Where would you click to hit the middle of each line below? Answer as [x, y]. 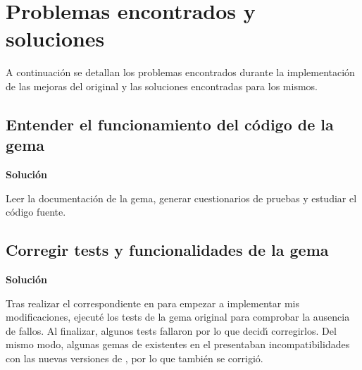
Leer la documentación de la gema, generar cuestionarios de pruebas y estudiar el [181, 198]
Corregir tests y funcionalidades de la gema [167, 250]
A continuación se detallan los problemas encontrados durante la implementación [180, 72]
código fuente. [36, 212]
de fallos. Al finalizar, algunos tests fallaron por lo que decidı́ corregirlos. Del [171, 330]
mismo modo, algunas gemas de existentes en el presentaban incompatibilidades [178, 344]
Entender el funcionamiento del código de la [170, 124]
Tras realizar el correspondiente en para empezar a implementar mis [153, 303]
